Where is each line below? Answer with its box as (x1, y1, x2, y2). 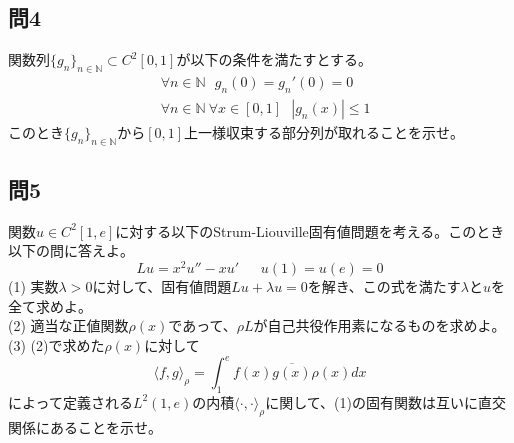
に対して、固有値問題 (92, 276, 232, 297)
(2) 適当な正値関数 (8, 315, 129, 336)
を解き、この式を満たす (307, 276, 461, 297)
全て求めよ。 (8, 295, 92, 316)
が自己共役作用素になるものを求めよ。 (253, 315, 506, 336)
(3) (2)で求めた (8, 334, 105, 355)
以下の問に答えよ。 (8, 240, 134, 261)
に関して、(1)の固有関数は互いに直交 (265, 391, 506, 412)
